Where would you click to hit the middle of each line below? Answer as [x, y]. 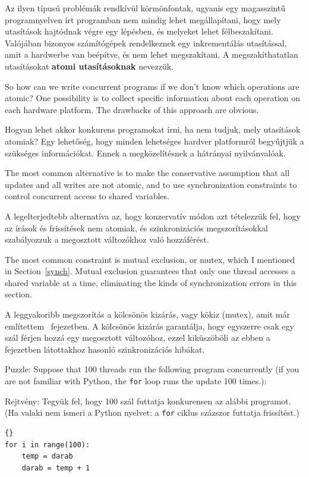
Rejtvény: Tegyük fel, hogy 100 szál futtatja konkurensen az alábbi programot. [148, 401]
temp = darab [47, 456]
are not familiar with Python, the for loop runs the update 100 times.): [136, 381]
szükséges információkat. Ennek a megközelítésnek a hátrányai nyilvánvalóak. [145, 153]
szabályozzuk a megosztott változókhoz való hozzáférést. [107, 239]
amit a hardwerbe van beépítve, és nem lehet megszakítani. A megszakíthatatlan [152, 54]
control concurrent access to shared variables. [87, 196]
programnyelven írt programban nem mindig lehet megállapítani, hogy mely [143, 19]
